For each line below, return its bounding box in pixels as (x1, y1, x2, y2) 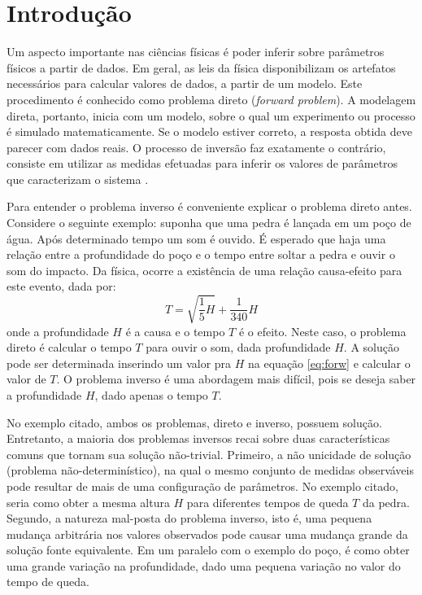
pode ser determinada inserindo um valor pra (7, 354, 232, 371)
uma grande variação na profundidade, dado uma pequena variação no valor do (7, 557, 401, 574)
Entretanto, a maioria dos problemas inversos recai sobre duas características (7, 430, 390, 447)
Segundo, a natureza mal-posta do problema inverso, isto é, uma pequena (7, 510, 372, 527)
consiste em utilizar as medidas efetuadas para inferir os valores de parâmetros (7, 155, 398, 172)
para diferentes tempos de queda (186, 493, 349, 510)
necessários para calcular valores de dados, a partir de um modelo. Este (7, 75, 363, 92)
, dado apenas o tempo (94, 386, 208, 403)
